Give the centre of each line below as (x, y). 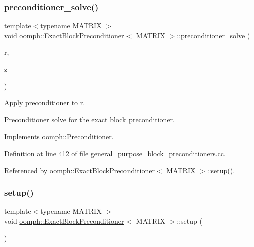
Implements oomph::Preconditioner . (59, 136)
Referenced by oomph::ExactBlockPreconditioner (79, 170)
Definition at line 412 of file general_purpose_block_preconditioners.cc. (115, 153)
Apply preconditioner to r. (45, 103)
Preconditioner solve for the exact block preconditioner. (89, 119)
